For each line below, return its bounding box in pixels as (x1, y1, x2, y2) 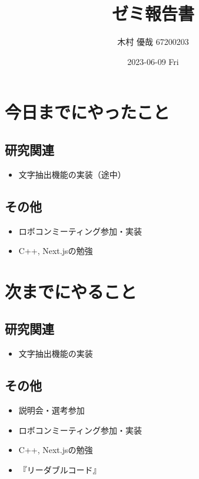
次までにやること (5, 279, 137, 303)
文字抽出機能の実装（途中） (18, 168, 126, 180)
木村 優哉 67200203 (117, 35, 189, 48)
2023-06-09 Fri (127, 55, 179, 67)
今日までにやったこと (5, 100, 170, 124)
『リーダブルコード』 (18, 463, 101, 475)
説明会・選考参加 (18, 404, 85, 416)
